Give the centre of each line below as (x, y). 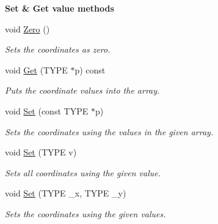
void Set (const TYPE (47, 110)
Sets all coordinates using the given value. (83, 172)
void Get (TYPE (36, 69)
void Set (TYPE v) (41, 152)
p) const (90, 69)
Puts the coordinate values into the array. (82, 90)
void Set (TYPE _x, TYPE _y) (66, 193)
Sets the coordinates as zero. (58, 49)
